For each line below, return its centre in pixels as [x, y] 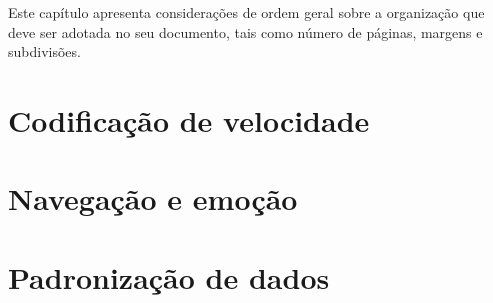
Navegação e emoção [153, 198]
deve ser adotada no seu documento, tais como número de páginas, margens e [245, 31]
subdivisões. [44, 51]
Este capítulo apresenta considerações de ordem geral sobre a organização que [246, 12]
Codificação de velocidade [189, 119]
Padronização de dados [169, 276]
